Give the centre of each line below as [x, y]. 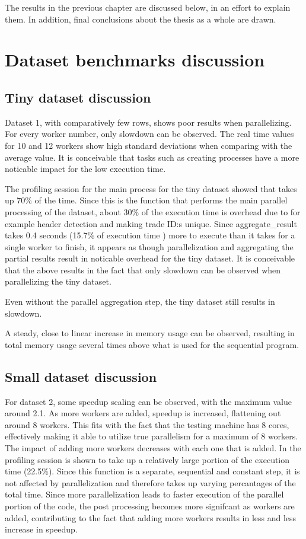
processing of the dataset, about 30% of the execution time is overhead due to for [153, 211]
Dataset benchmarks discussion [135, 60]
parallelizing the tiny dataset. [58, 281]
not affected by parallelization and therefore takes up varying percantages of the [150, 482]
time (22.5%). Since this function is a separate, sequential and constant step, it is [152, 471]
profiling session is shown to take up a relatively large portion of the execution [147, 459]
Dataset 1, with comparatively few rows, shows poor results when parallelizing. [148, 122]
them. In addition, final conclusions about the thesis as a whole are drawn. [141, 19]
